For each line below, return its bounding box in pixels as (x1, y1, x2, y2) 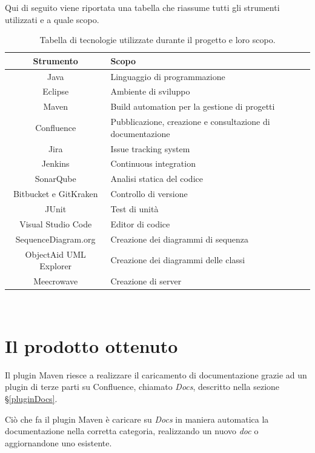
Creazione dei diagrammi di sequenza (110, 232, 249, 245)
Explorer (39, 260, 72, 272)
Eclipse (42, 85, 69, 98)
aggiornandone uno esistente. (5, 436, 112, 449)
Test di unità (110, 202, 159, 215)
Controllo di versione (110, 187, 188, 200)
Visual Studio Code (19, 217, 92, 230)
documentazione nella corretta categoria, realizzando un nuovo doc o (5, 424, 259, 437)
